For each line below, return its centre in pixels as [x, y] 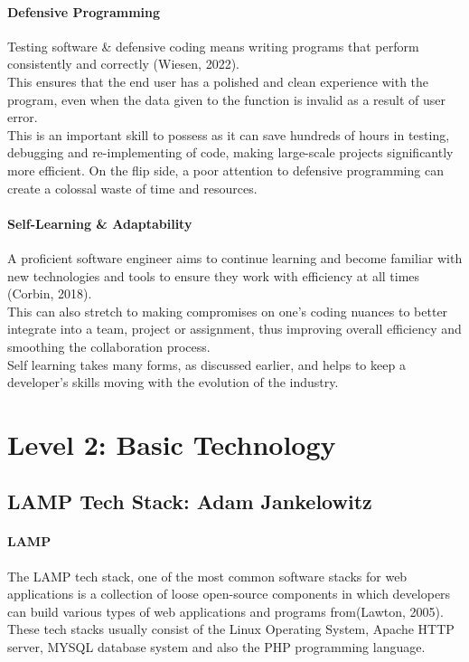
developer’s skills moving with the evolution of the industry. [173, 382]
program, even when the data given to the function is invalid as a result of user [227, 99]
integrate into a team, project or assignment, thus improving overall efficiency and [234, 329]
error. [23, 117]
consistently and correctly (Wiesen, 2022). [123, 64]
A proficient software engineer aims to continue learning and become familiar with [235, 257]
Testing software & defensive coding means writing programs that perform [213, 46]
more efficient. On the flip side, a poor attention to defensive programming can [225, 170]
